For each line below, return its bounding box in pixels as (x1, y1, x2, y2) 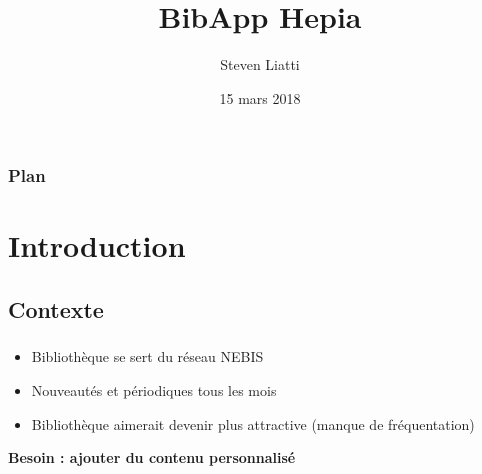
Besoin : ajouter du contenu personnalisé (8, 447, 296, 468)
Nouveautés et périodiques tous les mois (31, 379, 277, 400)
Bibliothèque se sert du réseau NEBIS (31, 346, 264, 367)
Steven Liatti (220, 54, 300, 75)
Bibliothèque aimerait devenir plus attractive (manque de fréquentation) (31, 413, 475, 434)
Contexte (8, 294, 104, 324)
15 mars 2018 (219, 87, 301, 108)
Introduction (8, 225, 186, 266)
